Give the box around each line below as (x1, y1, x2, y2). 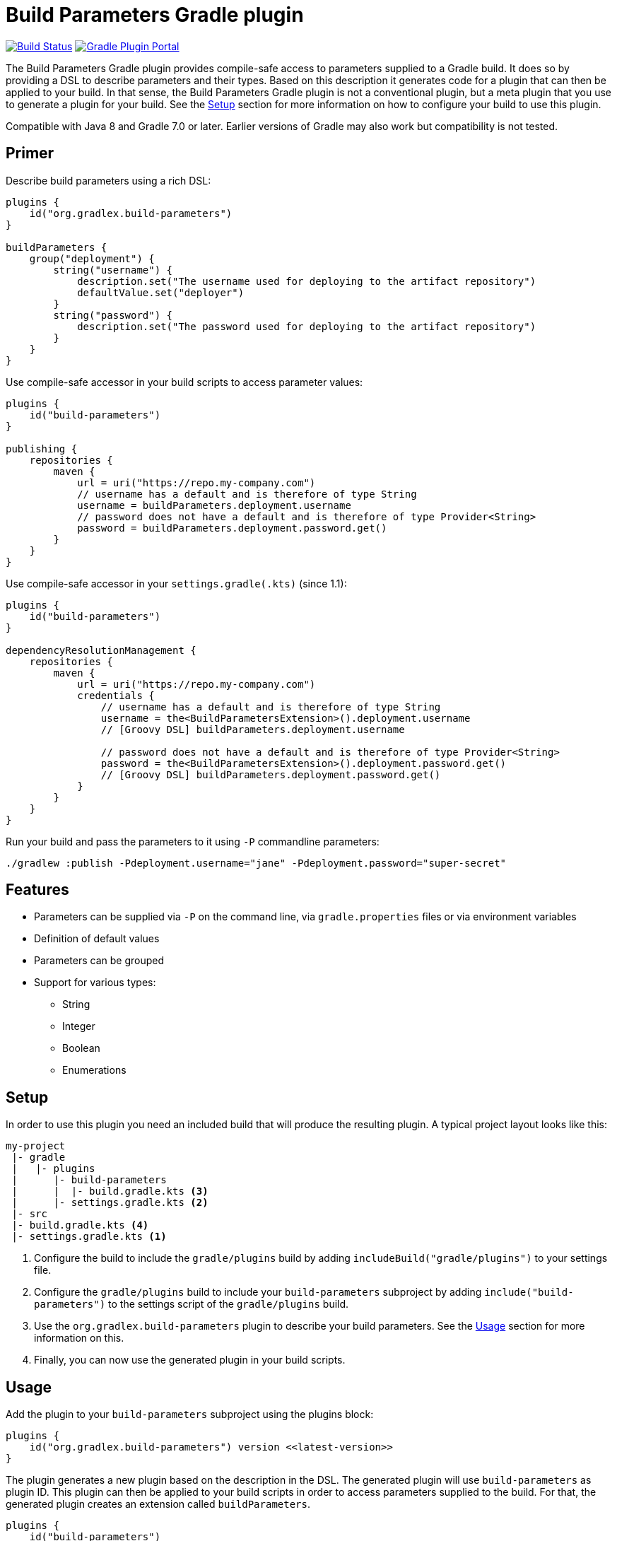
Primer (6, 144, 54, 163)
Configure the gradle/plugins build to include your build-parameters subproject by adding (34, 1286, 482, 1299)
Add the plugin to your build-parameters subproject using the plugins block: (6, 1408, 374, 1421)
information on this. (34, 1332, 124, 1344)
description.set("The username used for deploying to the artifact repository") (77, 275, 536, 287)
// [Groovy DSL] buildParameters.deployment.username (100, 723, 405, 735)
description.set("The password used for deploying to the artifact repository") (77, 320, 536, 332)
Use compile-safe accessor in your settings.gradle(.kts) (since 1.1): (6, 577, 347, 590)
